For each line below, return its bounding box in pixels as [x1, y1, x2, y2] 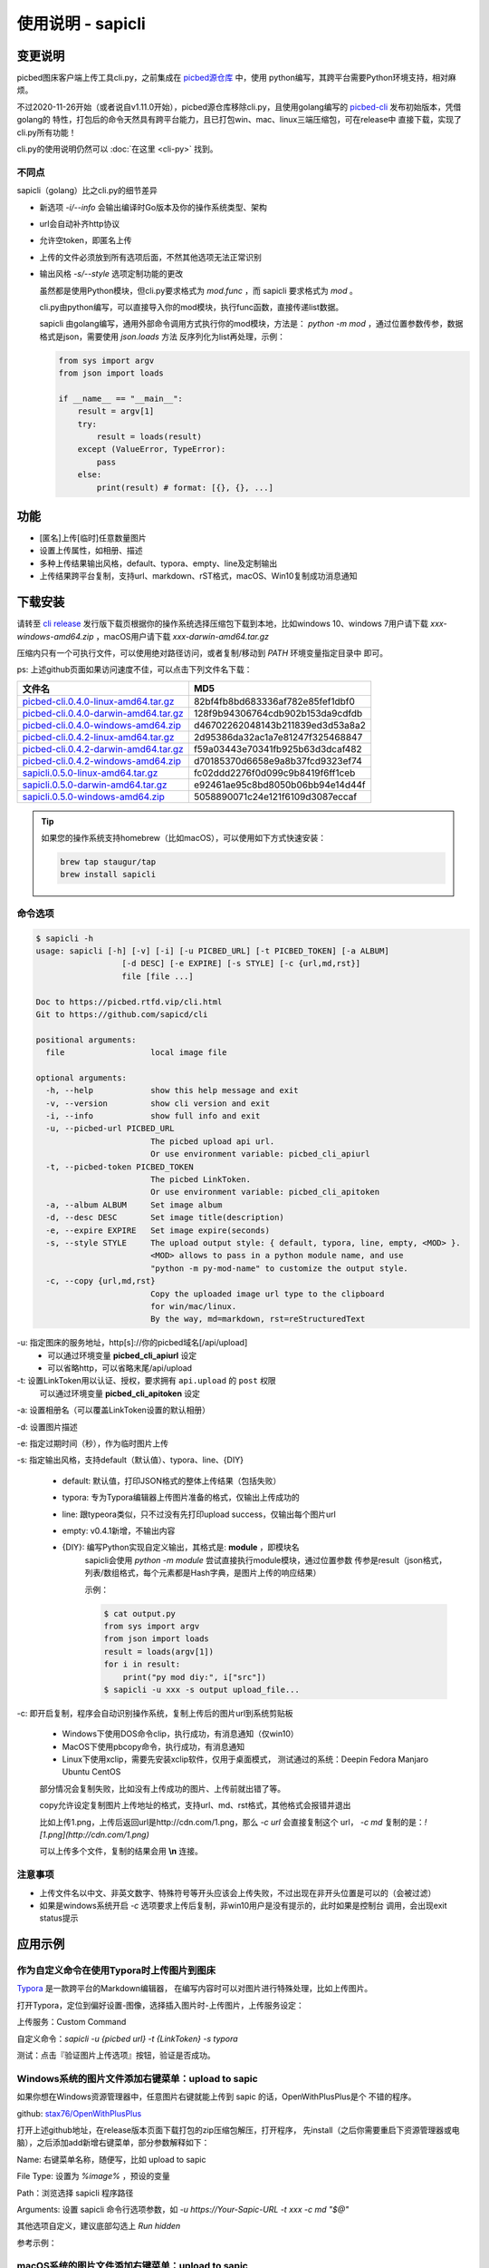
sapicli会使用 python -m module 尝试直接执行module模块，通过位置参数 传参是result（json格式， [84, 1554, 447, 1565]
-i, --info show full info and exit [45, 1111, 261, 1121]
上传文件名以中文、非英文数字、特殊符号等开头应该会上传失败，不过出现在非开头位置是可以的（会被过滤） [39, 1887, 436, 1898]
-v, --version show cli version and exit [45, 1098, 271, 1109]
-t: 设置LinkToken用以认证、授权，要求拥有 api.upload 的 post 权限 [16, 1375, 276, 1386]
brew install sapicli [60, 869, 157, 880]
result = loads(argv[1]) [103, 1647, 215, 1657]
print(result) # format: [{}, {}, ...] [96, 482, 273, 493]
